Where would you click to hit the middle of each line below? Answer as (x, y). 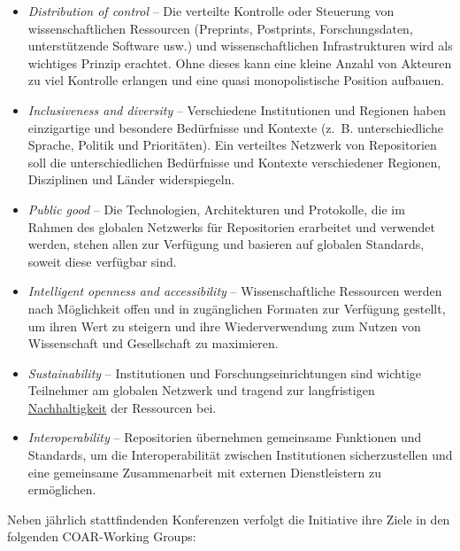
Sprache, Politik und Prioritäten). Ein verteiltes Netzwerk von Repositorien (232, 145)
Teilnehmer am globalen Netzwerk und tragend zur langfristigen (201, 390)
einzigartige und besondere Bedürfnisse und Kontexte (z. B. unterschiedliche (235, 127)
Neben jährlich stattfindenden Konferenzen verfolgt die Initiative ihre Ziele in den (229, 519)
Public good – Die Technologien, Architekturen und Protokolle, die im (216, 209)
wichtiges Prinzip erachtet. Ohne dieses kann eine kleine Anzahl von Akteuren (240, 62)
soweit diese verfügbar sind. (102, 261)
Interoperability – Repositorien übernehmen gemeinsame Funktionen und (225, 437)
